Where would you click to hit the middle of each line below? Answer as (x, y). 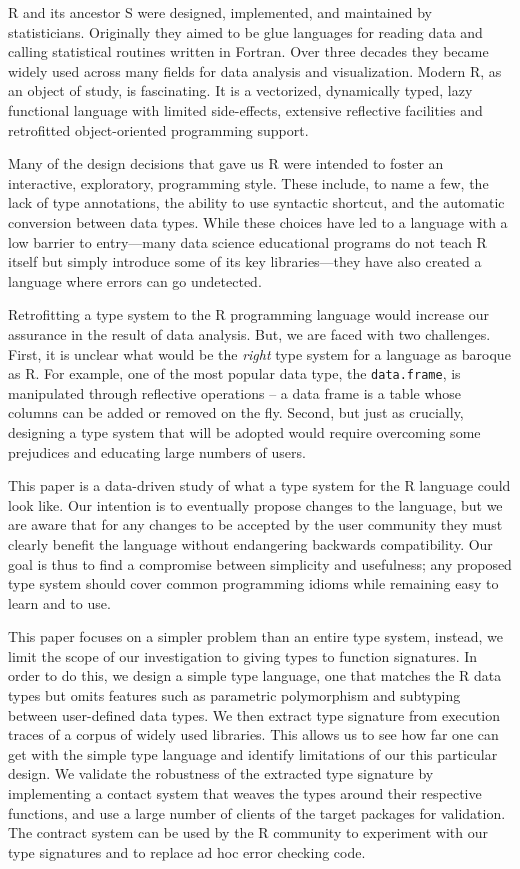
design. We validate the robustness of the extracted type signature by (221, 773)
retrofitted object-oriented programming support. (158, 129)
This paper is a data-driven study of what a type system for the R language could (259, 485)
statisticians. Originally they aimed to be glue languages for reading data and (245, 31)
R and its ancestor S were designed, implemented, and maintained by (220, 12)
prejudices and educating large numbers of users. (157, 451)
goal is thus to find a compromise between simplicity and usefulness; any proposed (260, 563)
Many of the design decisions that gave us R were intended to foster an (226, 163)
